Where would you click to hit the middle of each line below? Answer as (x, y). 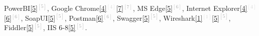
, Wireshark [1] (181, 18)
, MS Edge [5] (153, 8)
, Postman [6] (84, 18)
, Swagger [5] (131, 18)
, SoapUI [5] (38, 18)
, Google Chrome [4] (77, 8)
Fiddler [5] (19, 27)
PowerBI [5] (21, 8)
